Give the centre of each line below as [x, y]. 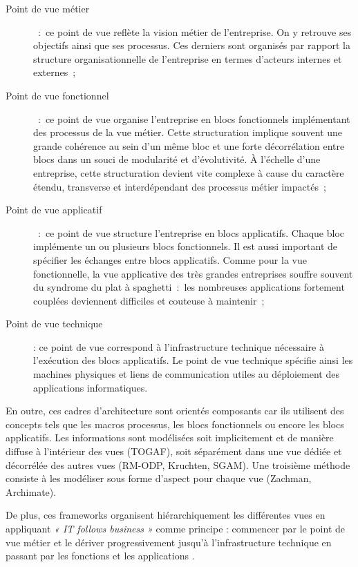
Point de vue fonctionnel [57, 95]
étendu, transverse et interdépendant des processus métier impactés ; [180, 186]
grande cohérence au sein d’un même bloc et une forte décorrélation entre [189, 145]
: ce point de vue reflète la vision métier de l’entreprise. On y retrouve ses [195, 31]
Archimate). [31, 491]
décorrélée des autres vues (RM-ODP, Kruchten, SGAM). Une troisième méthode [178, 464]
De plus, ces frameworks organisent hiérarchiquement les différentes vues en [166, 515]
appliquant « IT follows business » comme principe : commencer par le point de [175, 528]
